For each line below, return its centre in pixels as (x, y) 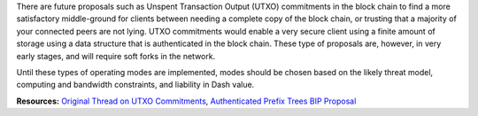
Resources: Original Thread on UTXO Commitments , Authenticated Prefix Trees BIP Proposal (186, 101)
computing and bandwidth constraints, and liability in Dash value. (135, 85)
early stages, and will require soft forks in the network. (116, 56)
